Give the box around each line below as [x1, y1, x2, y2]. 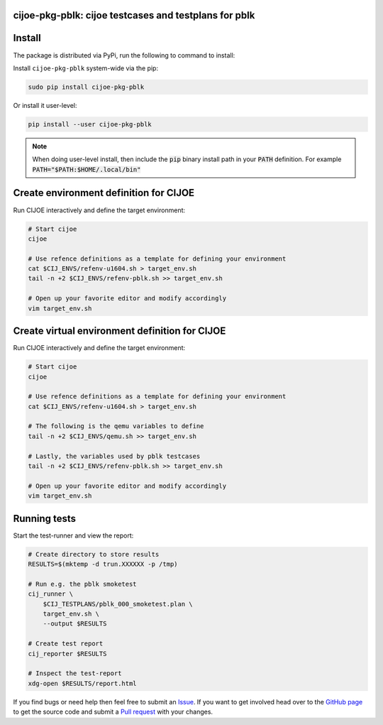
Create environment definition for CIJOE [13, 187, 195, 199]
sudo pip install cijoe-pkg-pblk [28, 82, 145, 91]
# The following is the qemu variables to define [28, 423, 204, 430]
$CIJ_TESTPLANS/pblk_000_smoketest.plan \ [43, 600, 193, 608]
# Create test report [28, 640, 104, 648]
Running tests [13, 512, 77, 525]
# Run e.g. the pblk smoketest [28, 579, 138, 588]
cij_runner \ [28, 590, 74, 598]
